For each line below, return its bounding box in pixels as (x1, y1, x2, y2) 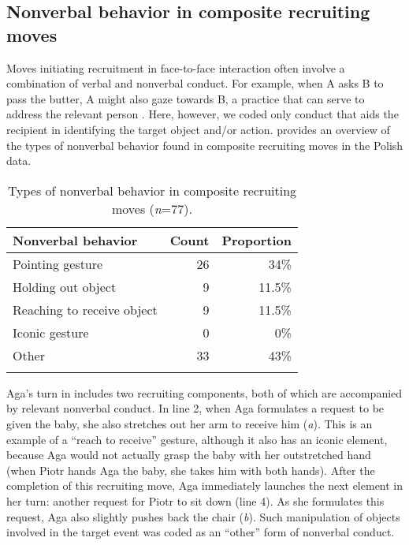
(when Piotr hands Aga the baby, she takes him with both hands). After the (6, 461, 375, 478)
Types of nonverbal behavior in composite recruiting (7, 181, 297, 200)
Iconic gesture (13, 323, 89, 342)
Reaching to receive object (13, 300, 158, 319)
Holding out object (13, 277, 117, 296)
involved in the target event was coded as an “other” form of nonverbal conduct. (6, 524, 395, 540)
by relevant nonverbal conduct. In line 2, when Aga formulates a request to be (6, 400, 385, 416)
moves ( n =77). (111, 199, 192, 218)
